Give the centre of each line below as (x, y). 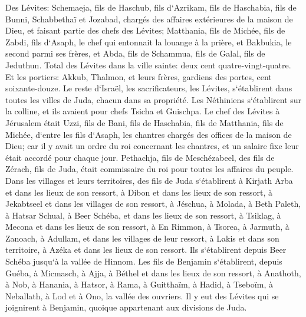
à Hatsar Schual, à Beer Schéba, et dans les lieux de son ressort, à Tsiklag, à (143, 215)
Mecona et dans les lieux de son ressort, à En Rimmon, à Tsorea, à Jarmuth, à (147, 227)
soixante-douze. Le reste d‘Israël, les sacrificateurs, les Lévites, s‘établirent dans (149, 88)
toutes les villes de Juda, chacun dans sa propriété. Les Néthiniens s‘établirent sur (154, 99)
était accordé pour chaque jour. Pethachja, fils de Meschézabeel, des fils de (140, 157)
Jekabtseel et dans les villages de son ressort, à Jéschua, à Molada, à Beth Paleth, (153, 204)
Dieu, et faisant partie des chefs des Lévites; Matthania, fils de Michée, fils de (145, 30)
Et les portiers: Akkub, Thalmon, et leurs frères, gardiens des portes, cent (139, 76)
